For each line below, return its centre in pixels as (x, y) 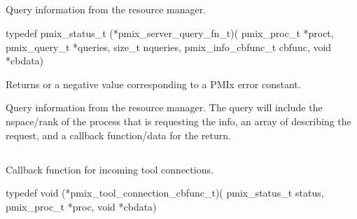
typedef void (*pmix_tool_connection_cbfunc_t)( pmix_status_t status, (165, 193)
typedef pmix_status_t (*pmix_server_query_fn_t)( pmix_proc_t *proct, (170, 33)
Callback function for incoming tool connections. (110, 169)
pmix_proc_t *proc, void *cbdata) (81, 206)
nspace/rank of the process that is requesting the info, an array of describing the (178, 121)
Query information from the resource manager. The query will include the (164, 107)
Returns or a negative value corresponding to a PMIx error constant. (153, 84)
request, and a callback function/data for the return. (118, 135)
